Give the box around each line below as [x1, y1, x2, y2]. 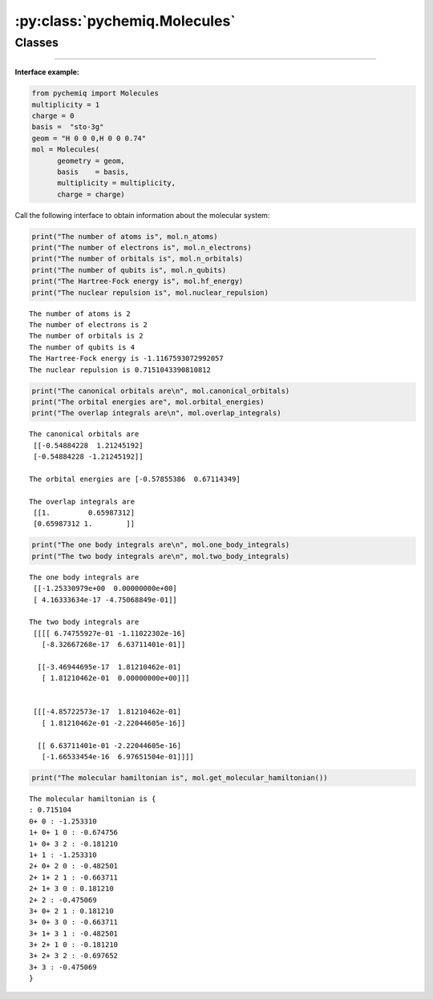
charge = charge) [57, 189, 126, 199]
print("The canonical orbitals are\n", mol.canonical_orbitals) [31, 386, 290, 395]
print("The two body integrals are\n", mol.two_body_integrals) [31, 552, 290, 560]
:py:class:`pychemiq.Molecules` [14, 12, 236, 30]
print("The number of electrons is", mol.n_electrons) [31, 243, 252, 253]
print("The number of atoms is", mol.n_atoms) [31, 232, 218, 241]
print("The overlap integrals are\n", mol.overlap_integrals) [31, 409, 281, 418]
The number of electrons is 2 [29, 321, 148, 329]
